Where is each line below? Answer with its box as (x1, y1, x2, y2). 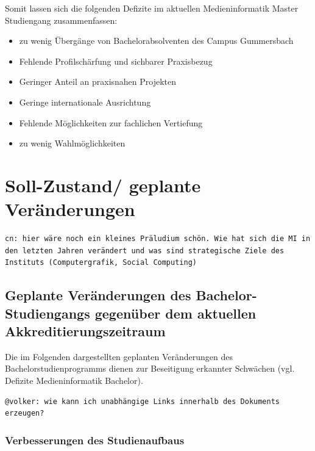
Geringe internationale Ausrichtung (19, 95, 151, 108)
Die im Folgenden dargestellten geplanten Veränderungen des (5, 350, 233, 363)
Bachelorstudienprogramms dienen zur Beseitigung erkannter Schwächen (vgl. (5, 362, 295, 375)
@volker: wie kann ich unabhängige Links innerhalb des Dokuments (5, 397, 280, 406)
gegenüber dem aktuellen (94, 303, 257, 322)
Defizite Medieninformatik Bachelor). (5, 374, 143, 387)
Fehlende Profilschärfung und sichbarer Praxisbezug (19, 54, 213, 67)
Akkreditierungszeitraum (5, 322, 166, 341)
